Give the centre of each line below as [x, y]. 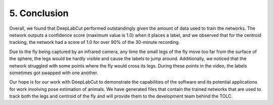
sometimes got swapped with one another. [54, 73]
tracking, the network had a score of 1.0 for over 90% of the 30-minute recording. [95, 42]
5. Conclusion [39, 13]
